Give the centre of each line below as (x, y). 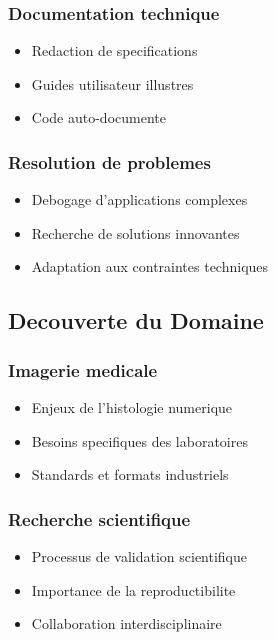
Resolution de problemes (109, 161)
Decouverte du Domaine (136, 320)
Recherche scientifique (99, 518)
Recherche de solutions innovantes (135, 232)
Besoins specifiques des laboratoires (139, 440)
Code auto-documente (98, 117)
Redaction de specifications (114, 50)
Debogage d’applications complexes (139, 199)
